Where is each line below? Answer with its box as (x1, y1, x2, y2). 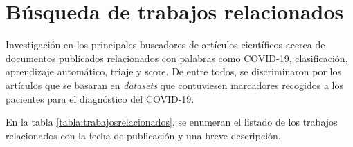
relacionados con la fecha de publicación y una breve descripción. (6, 128, 281, 142)
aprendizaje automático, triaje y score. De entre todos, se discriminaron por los (6, 64, 342, 79)
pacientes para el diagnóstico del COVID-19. (6, 91, 194, 106)
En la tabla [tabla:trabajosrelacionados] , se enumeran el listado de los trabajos (6, 115, 338, 129)
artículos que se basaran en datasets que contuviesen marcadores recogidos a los (6, 77, 344, 92)
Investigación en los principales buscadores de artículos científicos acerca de (6, 37, 325, 52)
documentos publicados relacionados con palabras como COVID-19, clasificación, (6, 50, 348, 65)
